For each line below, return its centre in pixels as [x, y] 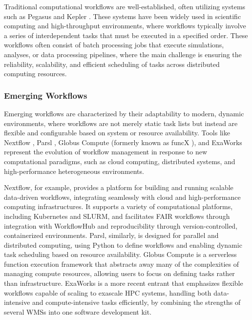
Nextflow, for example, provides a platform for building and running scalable [119, 187]
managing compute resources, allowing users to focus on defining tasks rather [119, 273]
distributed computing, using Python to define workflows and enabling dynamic [123, 245]
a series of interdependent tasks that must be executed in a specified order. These [126, 35]
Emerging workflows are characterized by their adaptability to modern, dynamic [124, 113]
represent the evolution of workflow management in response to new [106, 152]
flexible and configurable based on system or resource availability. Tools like [117, 133]
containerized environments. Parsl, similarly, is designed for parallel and [111, 235]
